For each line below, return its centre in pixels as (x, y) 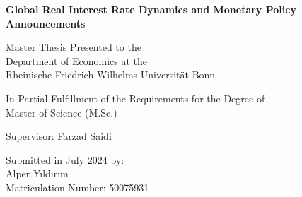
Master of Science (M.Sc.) (62, 112)
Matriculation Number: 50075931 (77, 187)
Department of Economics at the (76, 60)
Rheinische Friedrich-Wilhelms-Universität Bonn (111, 74)
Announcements (46, 23)
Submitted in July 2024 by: (65, 159)
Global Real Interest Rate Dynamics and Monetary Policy (151, 9)
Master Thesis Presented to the (74, 47)
